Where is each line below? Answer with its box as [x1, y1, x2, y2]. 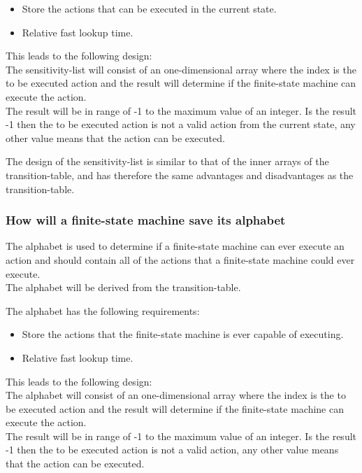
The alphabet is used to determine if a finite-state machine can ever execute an [6, 239, 345, 253]
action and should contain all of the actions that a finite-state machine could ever [6, 252, 355, 267]
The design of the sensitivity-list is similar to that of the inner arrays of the [6, 154, 329, 169]
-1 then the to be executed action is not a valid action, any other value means [6, 442, 339, 457]
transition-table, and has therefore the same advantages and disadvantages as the [6, 167, 354, 182]
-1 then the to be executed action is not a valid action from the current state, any [6, 117, 356, 132]
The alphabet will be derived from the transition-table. [6, 280, 241, 295]
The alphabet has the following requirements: [6, 303, 200, 318]
